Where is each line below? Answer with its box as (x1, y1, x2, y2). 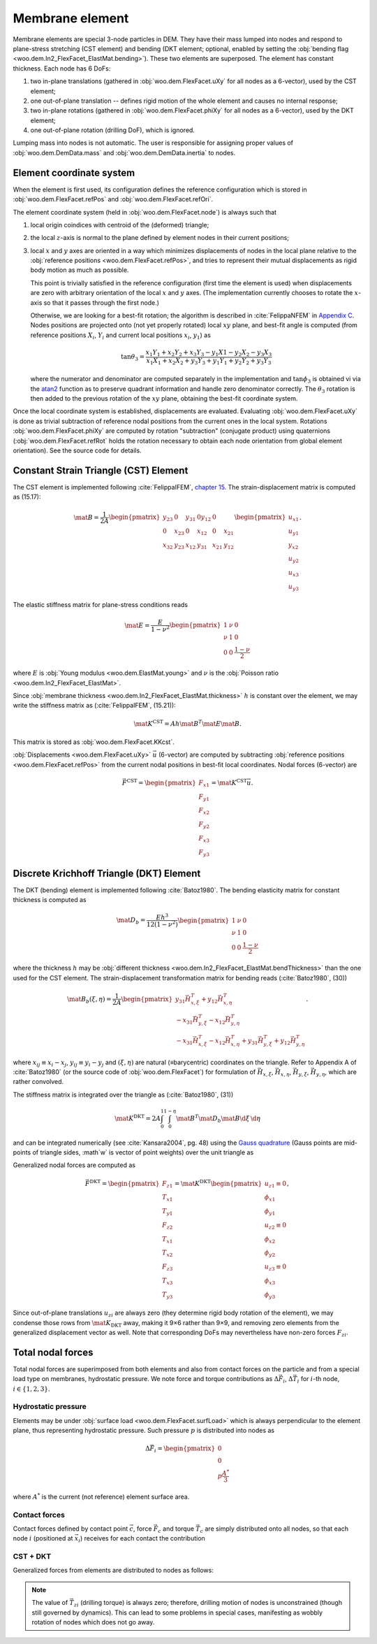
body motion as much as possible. (30, 266, 129, 274)
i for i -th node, (297, 1375, 340, 1385)
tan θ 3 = (121, 353, 145, 363)
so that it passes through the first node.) (43, 298, 160, 307)
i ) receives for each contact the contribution (77, 1534, 205, 1545)
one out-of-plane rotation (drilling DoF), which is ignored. (30, 126, 195, 134)
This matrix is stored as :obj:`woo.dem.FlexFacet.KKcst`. (13, 738, 175, 746)
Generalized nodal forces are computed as (13, 1161, 136, 1169)
